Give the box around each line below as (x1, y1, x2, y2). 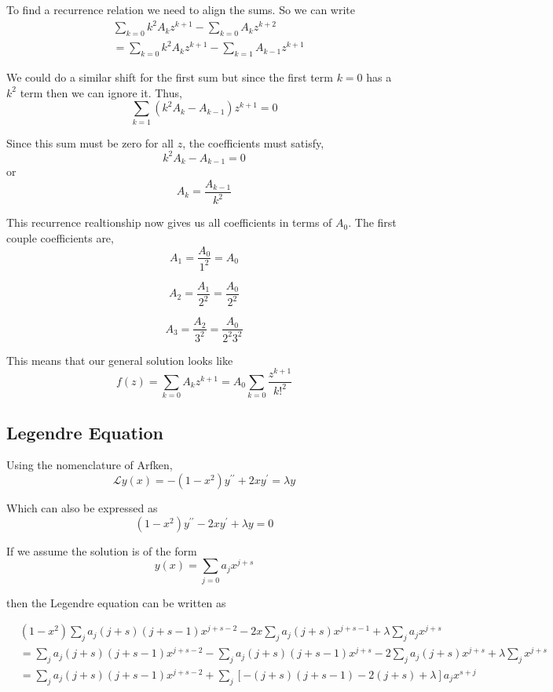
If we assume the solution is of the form (6, 542, 197, 559)
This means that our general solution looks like (6, 351, 233, 368)
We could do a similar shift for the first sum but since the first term (6, 69, 333, 86)
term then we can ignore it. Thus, (20, 84, 182, 100)
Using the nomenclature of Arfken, (6, 457, 173, 473)
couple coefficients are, (6, 229, 114, 246)
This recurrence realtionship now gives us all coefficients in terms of (6, 214, 332, 231)
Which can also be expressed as (6, 499, 158, 515)
